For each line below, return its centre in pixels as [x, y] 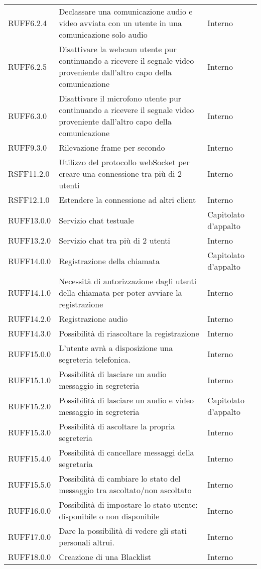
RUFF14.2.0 [30, 319]
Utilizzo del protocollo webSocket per [124, 162]
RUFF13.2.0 [30, 240]
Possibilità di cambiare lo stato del [120, 478]
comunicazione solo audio [103, 34]
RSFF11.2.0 [29, 174]
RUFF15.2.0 [30, 406]
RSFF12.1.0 [29, 200]
